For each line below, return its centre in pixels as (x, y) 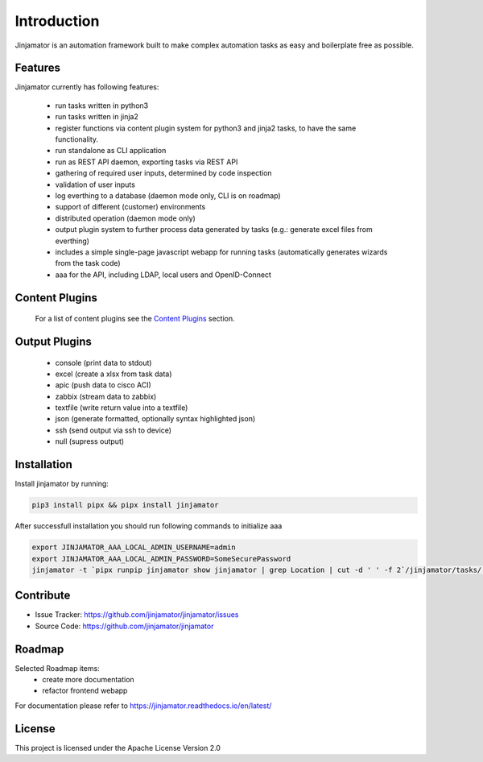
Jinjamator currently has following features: (87, 87)
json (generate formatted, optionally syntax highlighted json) (155, 419)
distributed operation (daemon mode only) (126, 218)
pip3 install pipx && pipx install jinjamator (125, 505)
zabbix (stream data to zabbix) (106, 396)
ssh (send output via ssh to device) (114, 430)
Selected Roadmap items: (57, 668)
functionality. (77, 139)
